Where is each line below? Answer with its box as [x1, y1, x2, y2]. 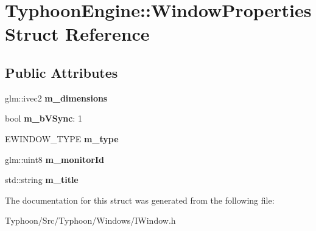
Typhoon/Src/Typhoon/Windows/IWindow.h [5, 214, 176, 227]
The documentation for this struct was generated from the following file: [5, 193, 275, 206]
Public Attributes [5, 63, 118, 81]
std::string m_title [5, 173, 79, 186]
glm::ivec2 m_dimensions [5, 91, 108, 104]
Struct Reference [5, 21, 150, 46]
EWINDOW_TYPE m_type [5, 132, 119, 145]
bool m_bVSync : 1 [5, 112, 82, 125]
